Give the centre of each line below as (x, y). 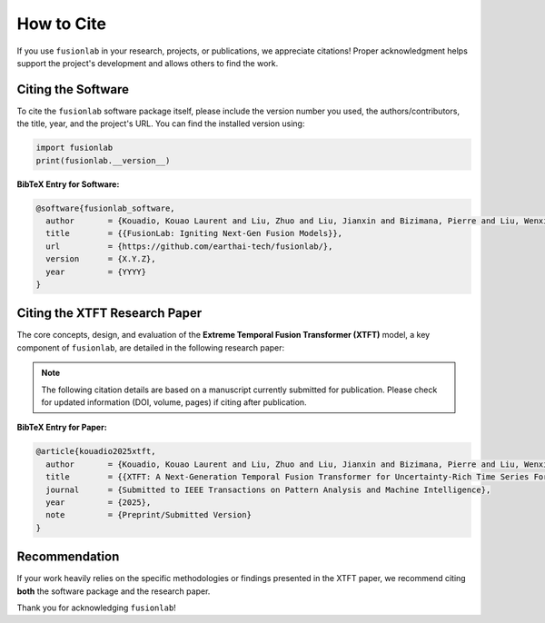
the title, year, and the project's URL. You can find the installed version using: (161, 124)
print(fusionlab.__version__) (103, 160)
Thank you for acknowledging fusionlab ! (96, 608)
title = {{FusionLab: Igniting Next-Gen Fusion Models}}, (194, 233)
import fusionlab (74, 148)
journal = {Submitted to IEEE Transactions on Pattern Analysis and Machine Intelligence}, (268, 489)
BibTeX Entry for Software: (68, 184)
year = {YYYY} (96, 272)
